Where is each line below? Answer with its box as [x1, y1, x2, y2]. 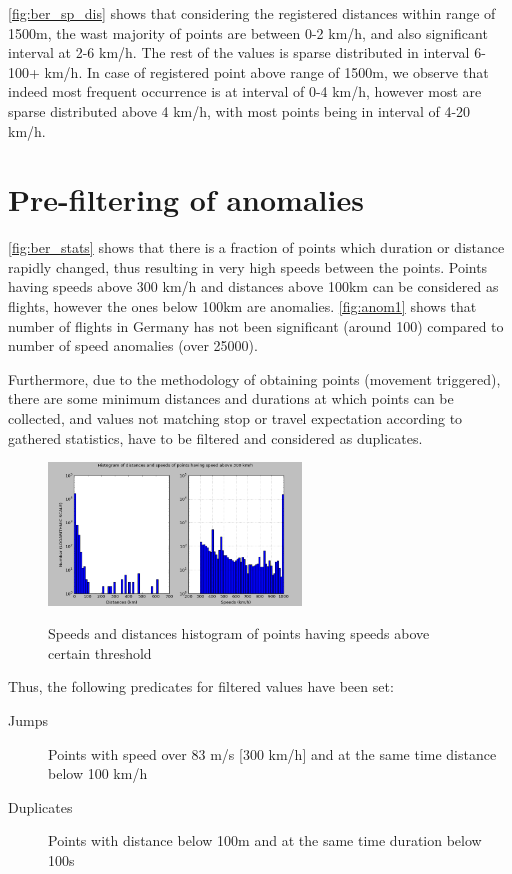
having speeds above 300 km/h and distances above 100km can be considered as [8, 276, 499, 297]
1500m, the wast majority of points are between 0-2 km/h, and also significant [8, 22, 488, 43]
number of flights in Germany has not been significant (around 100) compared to [8, 315, 504, 336]
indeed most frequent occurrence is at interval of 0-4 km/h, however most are [8, 81, 482, 102]
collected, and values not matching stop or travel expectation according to [8, 408, 463, 429]
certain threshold [48, 642, 152, 663]
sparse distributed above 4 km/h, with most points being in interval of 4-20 [8, 100, 471, 121]
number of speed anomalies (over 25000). [8, 335, 258, 356]
